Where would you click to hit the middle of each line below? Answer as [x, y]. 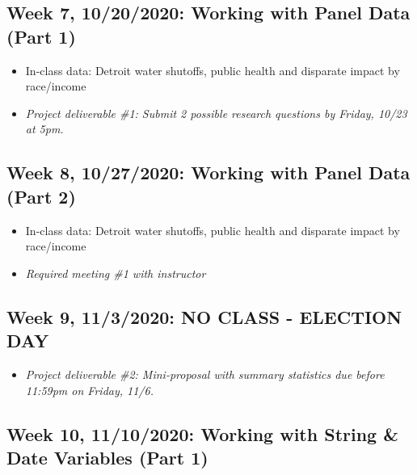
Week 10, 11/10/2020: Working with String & [202, 433]
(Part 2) [41, 196]
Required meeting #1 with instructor [116, 273]
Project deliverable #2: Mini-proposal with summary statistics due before [205, 374]
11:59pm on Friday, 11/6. [89, 390]
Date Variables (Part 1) [107, 457]
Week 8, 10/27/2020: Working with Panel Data [208, 172]
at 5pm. [44, 129]
